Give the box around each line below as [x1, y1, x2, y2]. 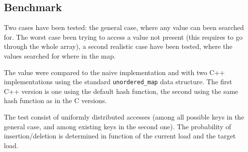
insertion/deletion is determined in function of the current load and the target [4, 131, 236, 141]
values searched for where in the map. [4, 50, 116, 61]
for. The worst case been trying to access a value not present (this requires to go [4, 31, 243, 42]
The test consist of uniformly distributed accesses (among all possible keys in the [4, 112, 244, 122]
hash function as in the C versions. [4, 95, 107, 106]
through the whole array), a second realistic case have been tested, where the [4, 41, 232, 51]
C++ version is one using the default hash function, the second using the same [4, 86, 238, 96]
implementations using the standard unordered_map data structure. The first [4, 76, 232, 87]
